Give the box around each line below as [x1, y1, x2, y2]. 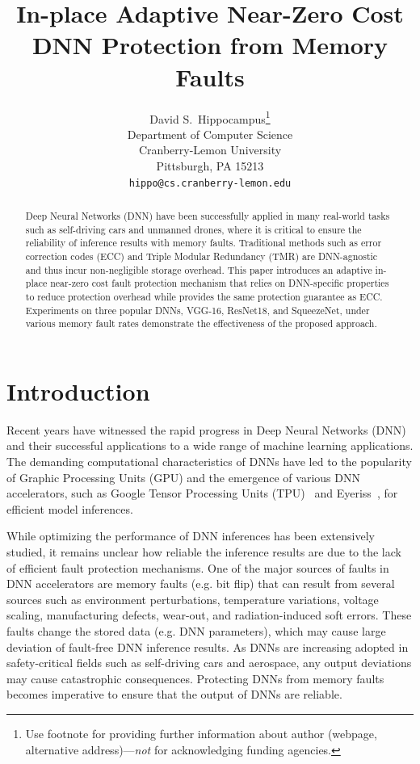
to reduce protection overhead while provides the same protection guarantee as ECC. [25, 289, 383, 303]
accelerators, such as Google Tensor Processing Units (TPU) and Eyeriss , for [6, 485, 398, 502]
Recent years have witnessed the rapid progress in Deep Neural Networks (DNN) [6, 421, 406, 438]
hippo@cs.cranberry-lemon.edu [128, 177, 292, 189]
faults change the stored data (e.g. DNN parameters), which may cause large [6, 622, 386, 639]
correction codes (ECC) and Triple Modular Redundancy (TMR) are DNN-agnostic [25, 249, 378, 262]
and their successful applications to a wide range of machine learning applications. [6, 437, 414, 454]
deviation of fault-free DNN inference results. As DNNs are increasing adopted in [6, 638, 409, 655]
